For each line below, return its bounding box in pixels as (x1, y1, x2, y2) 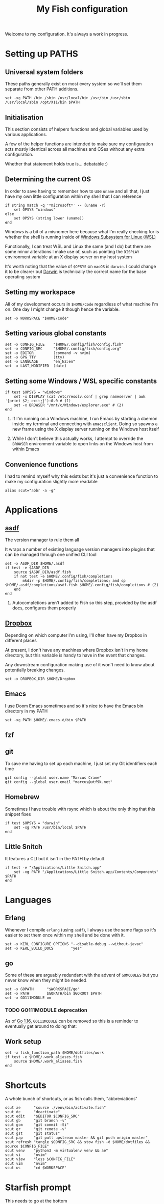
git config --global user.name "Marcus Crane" (5, 775, 102, 780)
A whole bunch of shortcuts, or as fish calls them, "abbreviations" (5, 1096, 138, 1102)
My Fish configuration (36, 3, 128, 15)
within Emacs (12, 446, 40, 452)
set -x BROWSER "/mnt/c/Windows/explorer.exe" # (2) (14, 403, 124, 408)
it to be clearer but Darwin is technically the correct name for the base (5, 269, 147, 274)
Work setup (5, 1038, 42, 1046)
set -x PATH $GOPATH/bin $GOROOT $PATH (5, 991, 102, 996)
